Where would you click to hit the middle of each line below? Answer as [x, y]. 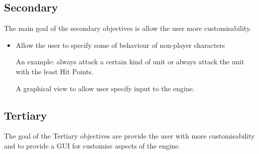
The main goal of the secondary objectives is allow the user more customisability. [128, 28]
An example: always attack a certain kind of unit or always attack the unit [130, 62]
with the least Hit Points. [55, 71]
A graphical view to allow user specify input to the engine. [105, 88]
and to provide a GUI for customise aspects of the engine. [92, 145]
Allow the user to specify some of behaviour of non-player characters [120, 45]
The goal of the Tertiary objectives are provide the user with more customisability [129, 136]
